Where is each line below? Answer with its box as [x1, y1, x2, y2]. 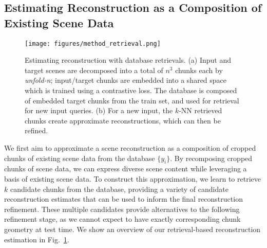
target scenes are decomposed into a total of [25, 64, 163, 75]
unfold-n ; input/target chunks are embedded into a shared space [25, 75, 227, 85]
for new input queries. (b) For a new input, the [25, 105, 173, 116]
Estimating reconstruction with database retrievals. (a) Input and [25, 55, 232, 65]
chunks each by [175, 64, 223, 75]
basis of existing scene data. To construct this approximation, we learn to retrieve [4, 173, 261, 184]
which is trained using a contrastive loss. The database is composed [25, 85, 237, 96]
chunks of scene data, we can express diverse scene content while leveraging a [4, 163, 247, 174]
